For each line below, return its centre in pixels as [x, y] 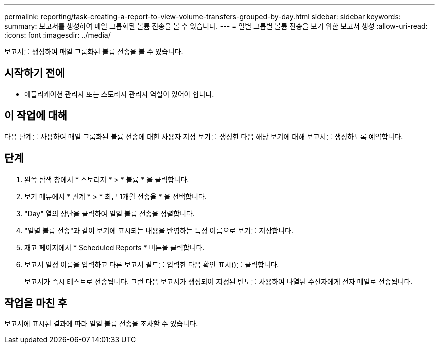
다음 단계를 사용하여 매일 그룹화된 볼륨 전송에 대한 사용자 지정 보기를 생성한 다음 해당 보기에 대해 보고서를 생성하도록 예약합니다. [204, 136]
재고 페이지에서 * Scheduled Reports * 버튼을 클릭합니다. [115, 247]
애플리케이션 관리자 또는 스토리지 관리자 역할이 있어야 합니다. [119, 94]
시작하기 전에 [34, 73]
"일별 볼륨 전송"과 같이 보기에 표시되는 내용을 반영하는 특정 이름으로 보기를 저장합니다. [159, 230]
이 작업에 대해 [36, 116]
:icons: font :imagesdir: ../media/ [57, 35]
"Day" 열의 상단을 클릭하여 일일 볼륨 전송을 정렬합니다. [109, 213]
